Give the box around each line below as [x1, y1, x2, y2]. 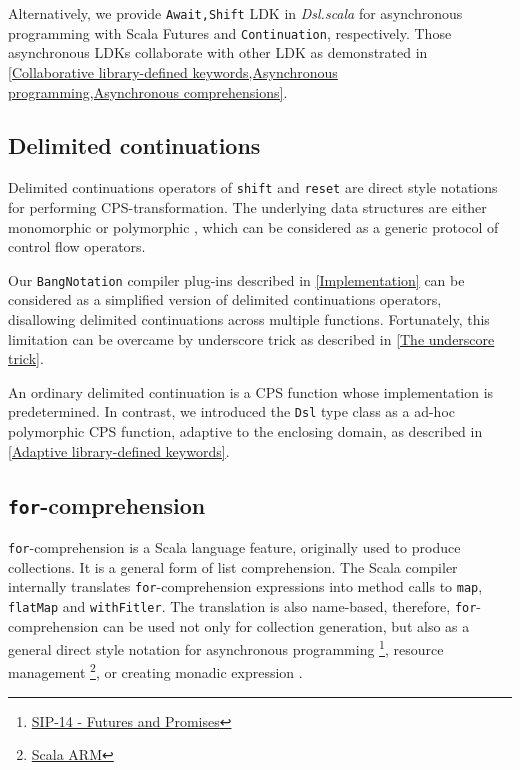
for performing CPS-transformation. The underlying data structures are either [8, 196, 487, 217]
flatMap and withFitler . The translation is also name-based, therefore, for [8, 595, 477, 616]
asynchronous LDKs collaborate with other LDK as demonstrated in [8, 42, 428, 63]
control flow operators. [8, 236, 146, 257]
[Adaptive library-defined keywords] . [8, 440, 230, 461]
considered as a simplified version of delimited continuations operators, [8, 289, 442, 310]
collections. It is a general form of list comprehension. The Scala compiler [8, 556, 458, 577]
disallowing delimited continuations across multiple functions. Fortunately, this [8, 308, 490, 329]
